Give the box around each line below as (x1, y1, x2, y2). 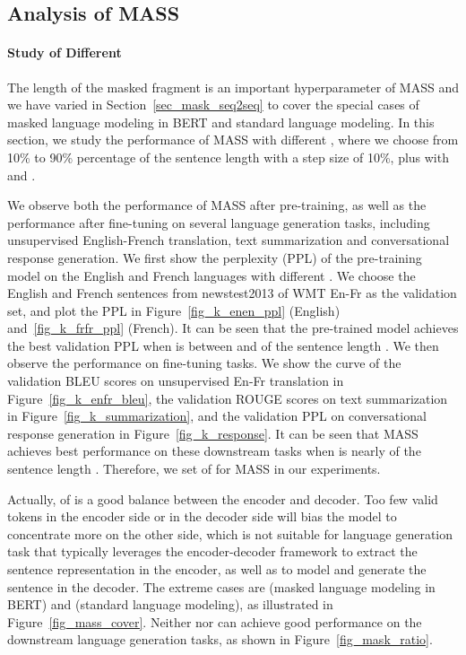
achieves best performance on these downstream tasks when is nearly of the (7, 441, 421, 460)
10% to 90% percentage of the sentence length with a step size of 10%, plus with (7, 147, 449, 166)
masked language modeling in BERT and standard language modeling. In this (7, 112, 435, 131)
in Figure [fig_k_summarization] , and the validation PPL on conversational (7, 406, 427, 425)
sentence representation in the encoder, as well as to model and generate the (7, 560, 427, 579)
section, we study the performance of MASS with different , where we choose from (7, 130, 459, 149)
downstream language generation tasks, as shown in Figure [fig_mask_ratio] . (7, 630, 433, 649)
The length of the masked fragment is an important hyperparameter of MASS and (7, 77, 459, 96)
